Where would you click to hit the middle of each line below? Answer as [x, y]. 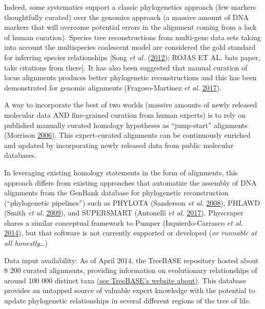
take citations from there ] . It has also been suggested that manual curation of [126, 67]
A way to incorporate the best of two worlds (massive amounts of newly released [131, 105]
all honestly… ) [26, 243]
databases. [21, 155]
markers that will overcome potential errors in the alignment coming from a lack [130, 27]
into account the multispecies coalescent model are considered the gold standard [130, 47]
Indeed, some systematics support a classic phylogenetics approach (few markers [130, 7]
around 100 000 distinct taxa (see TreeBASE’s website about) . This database [125, 280]
